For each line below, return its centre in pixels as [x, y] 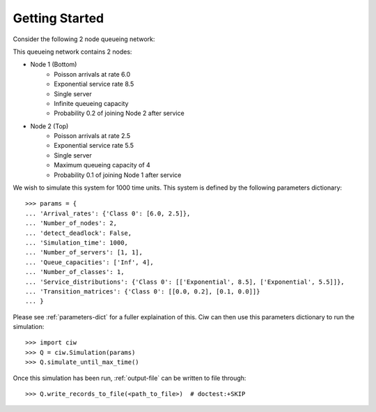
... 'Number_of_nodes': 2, [71, 223]
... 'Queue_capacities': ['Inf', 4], [90, 262]
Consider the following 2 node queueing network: [84, 39]
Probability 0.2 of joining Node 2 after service [119, 113]
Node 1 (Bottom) [54, 64]
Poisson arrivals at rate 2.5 [92, 136]
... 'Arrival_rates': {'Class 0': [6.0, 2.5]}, [108, 213]
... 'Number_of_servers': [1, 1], [84, 252]
